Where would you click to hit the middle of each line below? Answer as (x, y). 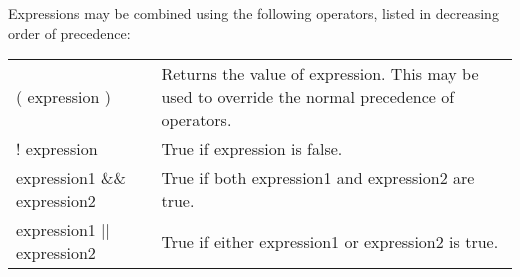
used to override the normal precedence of (308, 97)
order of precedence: (69, 32)
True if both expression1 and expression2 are (318, 178)
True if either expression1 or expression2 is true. (330, 241)
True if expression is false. (252, 149)
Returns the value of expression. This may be (320, 74)
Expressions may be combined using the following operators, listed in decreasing (253, 13)
